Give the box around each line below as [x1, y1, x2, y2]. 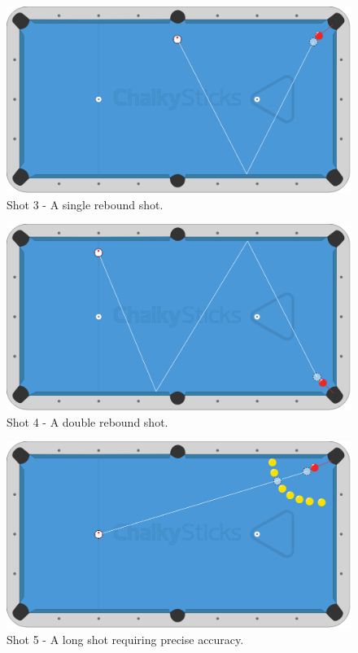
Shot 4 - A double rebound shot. [7, 413, 168, 430]
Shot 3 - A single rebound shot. [7, 195, 164, 213]
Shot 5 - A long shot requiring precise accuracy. [7, 630, 244, 647]
